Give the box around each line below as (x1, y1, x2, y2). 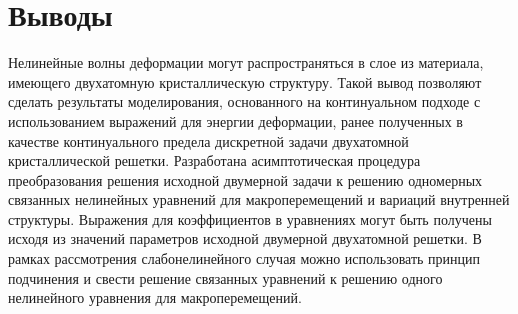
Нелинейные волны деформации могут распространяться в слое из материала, (8, 52, 484, 73)
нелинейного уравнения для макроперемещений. (8, 287, 302, 308)
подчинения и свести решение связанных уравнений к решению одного (8, 267, 443, 288)
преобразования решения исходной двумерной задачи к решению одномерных (8, 169, 483, 190)
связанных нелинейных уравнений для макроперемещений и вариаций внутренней (8, 189, 510, 210)
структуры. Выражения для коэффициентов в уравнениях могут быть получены (8, 208, 492, 229)
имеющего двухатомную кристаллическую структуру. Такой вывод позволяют (8, 71, 482, 92)
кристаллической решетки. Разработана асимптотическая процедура (8, 150, 421, 171)
